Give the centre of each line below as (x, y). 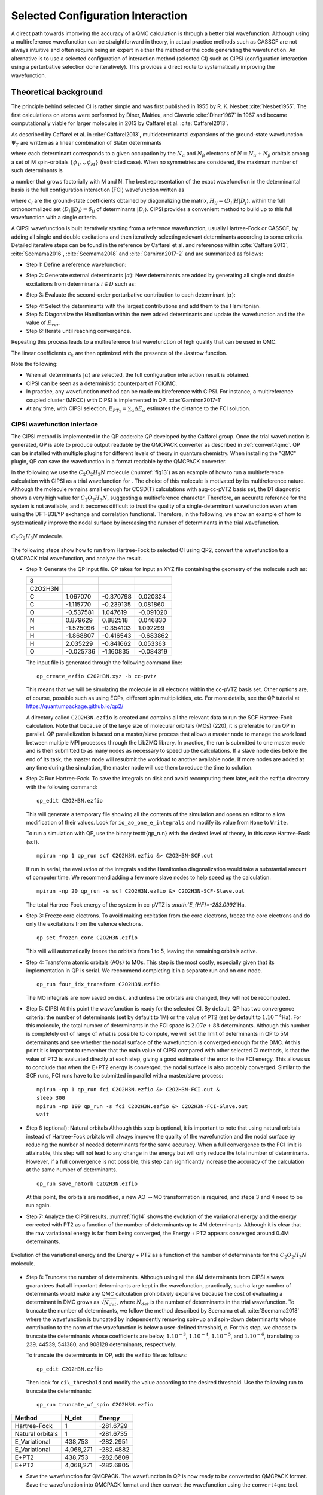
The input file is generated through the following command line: (104, 662)
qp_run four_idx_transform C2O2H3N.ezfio (98, 984)
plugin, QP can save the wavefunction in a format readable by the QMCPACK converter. (119, 462)
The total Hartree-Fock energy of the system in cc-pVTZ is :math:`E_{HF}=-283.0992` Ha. (136, 904)
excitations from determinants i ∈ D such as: (81, 283)
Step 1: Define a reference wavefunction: (76, 265)
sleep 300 (51, 1098)
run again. (38, 1206)
